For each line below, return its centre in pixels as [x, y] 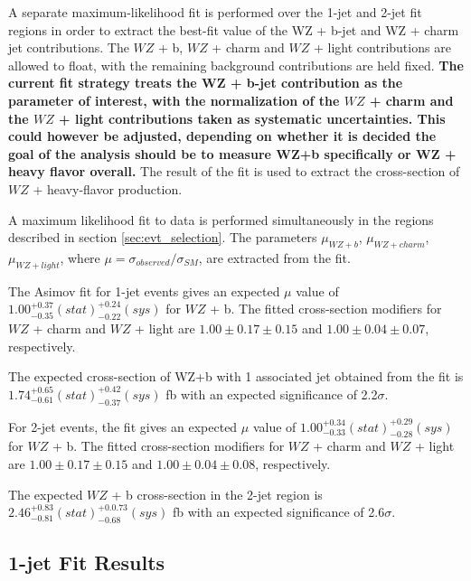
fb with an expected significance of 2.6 [278, 512]
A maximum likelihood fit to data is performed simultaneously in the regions [221, 219]
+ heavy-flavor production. [108, 188]
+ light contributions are [382, 47]
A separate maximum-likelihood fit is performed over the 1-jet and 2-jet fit [215, 12]
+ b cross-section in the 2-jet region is [217, 494]
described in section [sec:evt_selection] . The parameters [163, 237]
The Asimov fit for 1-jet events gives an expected [144, 290]
